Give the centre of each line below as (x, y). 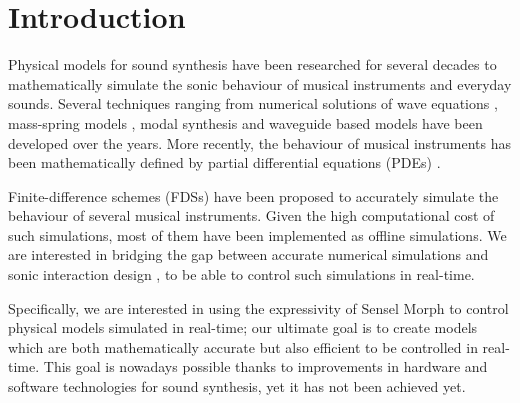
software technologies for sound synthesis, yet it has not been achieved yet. (237, 386)
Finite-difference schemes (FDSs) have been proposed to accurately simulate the (253, 195)
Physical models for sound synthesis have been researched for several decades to (252, 64)
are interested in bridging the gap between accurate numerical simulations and (248, 254)
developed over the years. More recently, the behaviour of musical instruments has (260, 142)
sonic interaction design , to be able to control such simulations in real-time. (241, 274)
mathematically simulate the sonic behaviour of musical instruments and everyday (260, 83)
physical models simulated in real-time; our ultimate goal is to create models (243, 327)
